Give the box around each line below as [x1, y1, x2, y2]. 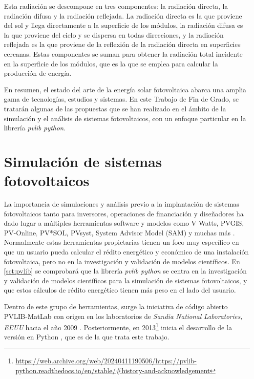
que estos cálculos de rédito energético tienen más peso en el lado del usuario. [4, 285, 236, 295]
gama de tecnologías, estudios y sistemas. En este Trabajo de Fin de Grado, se [4, 94, 239, 104]
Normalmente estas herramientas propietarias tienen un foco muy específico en [4, 237, 239, 247]
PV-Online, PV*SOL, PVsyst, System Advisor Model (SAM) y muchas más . [4, 227, 235, 237]
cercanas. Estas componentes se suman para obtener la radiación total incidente [4, 48, 243, 59]
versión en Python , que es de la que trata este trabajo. [4, 332, 169, 342]
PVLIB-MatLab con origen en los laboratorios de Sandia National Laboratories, [4, 311, 243, 321]
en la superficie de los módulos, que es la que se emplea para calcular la [4, 58, 218, 68]
